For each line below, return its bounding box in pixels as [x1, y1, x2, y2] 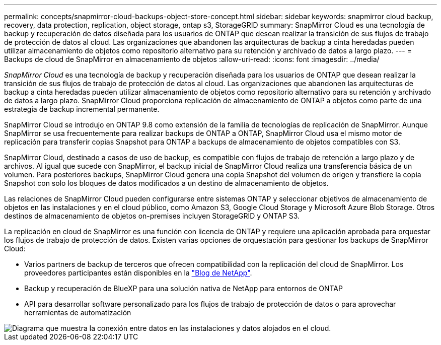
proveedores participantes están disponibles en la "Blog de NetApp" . [24, 268, 252, 277]
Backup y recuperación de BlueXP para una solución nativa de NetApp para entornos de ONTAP [24, 284, 343, 293]
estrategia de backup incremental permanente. [4, 105, 160, 113]
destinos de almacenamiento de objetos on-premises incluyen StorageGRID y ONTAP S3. [4, 212, 300, 220]
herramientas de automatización [24, 308, 131, 317]
